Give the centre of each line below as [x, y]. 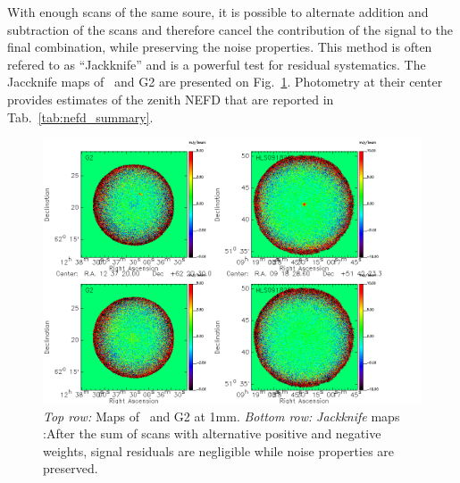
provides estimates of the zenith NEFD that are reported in [171, 99]
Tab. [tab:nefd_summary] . [80, 117]
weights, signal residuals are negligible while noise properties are [219, 450]
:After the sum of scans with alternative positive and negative [212, 433]
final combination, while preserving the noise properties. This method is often [220, 47]
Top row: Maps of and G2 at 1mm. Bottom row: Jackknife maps [222, 416]
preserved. [71, 468]
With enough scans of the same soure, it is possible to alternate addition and [218, 12]
